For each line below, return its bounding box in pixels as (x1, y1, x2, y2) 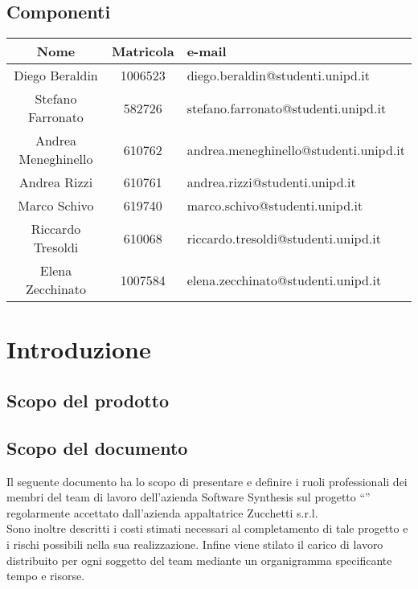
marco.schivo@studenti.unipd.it (186, 196, 363, 215)
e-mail (186, 42, 227, 61)
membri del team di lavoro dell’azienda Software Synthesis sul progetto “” (6, 489, 371, 505)
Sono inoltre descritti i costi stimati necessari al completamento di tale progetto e (6, 520, 408, 537)
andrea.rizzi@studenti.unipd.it (186, 173, 356, 192)
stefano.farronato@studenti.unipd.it (186, 98, 387, 117)
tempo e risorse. (6, 567, 85, 584)
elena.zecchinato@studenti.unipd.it (186, 270, 382, 289)
